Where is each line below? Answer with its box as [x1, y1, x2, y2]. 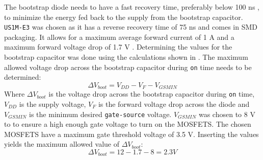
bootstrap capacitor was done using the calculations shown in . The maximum [4, 52, 248, 62]
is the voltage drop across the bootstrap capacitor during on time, [48, 88, 255, 99]
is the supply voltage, [19, 98, 86, 109]
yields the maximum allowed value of [4, 139, 120, 149]
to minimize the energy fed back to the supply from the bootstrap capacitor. [4, 11, 243, 22]
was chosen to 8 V [198, 108, 255, 119]
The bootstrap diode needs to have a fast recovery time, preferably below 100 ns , [4, 2, 259, 12]
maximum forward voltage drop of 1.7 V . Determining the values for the [4, 41, 232, 52]
